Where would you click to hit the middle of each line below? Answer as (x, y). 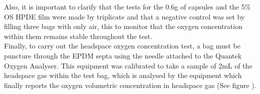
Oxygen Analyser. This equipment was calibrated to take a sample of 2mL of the (128, 65)
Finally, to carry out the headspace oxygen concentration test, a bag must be (122, 46)
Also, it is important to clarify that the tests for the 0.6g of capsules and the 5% (127, 6)
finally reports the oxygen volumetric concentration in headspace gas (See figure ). (130, 85)
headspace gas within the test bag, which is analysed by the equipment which (123, 75)
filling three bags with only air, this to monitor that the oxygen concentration (123, 26)
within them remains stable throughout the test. (78, 36)
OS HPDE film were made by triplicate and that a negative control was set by (124, 16)
